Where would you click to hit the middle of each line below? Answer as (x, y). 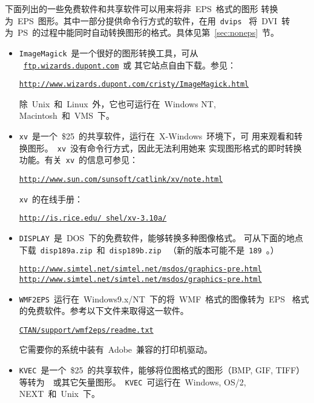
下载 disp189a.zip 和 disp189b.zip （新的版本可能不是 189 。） (149, 249)
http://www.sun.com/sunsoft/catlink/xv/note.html (121, 179)
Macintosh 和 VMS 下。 (67, 115)
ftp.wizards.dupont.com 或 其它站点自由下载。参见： (129, 65)
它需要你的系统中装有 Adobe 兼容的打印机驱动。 (116, 349)
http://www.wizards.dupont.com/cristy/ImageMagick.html (134, 85)
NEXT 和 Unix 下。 (60, 394)
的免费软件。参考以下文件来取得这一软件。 (104, 311)
